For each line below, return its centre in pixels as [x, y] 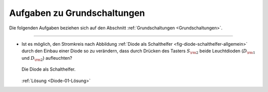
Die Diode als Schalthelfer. [49, 69]
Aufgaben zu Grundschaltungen [77, 13]
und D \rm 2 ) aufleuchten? [47, 58]
